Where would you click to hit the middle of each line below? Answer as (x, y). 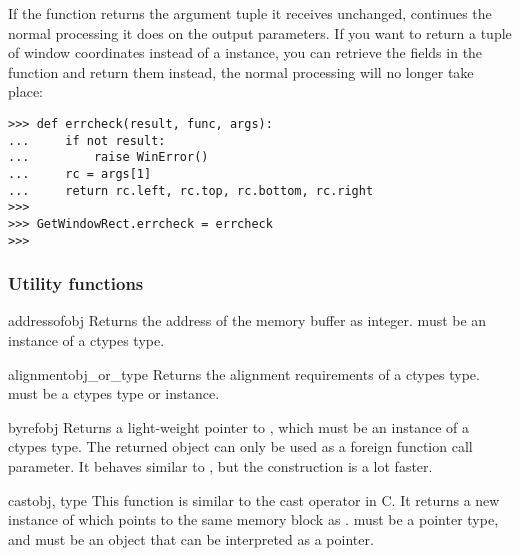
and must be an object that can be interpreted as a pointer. (191, 538)
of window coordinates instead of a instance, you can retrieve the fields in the (245, 52)
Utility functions (76, 283)
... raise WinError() (108, 157)
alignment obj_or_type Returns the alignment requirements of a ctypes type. (244, 373)
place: (25, 91)
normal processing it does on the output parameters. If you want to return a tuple (260, 32)
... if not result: (87, 140)
